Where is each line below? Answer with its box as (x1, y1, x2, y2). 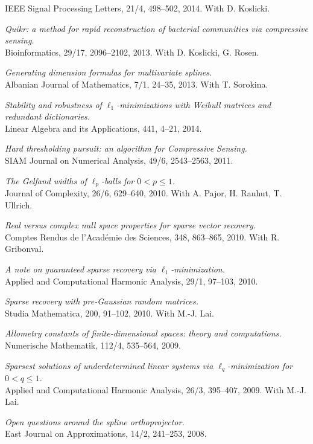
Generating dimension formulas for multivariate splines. (5, 66, 212, 79)
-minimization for (227, 359, 292, 372)
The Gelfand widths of (5, 174, 87, 187)
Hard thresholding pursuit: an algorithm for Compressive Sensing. (5, 142, 247, 155)
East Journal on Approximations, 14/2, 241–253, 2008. (5, 427, 207, 440)
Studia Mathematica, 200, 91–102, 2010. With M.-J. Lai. (5, 306, 214, 319)
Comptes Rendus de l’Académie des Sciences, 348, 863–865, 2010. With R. (5, 230, 280, 243)
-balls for (101, 174, 134, 187)
